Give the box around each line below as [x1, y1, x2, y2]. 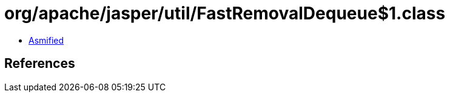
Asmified [29, 35, 64, 45]
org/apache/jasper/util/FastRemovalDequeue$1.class [4, 3, 446, 24]
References [4, 56, 75, 72]
